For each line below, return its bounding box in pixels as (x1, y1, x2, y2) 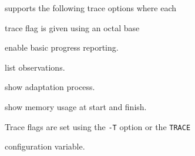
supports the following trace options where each (5, 2, 177, 14)
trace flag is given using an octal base (5, 21, 140, 34)
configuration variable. (5, 140, 85, 152)
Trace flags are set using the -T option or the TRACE (5, 120, 191, 132)
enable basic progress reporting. (5, 41, 119, 54)
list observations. (5, 61, 65, 73)
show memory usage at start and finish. (5, 100, 147, 112)
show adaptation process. (5, 81, 95, 93)
